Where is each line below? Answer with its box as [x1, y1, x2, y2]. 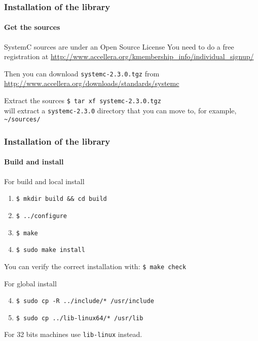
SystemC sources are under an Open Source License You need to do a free [4, 41, 234, 52]
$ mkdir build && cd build [16, 195, 107, 203]
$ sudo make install [16, 246, 85, 254]
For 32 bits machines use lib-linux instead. [4, 329, 142, 339]
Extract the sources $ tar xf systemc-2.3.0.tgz [4, 95, 161, 106]
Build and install [4, 156, 64, 167]
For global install [4, 278, 57, 288]
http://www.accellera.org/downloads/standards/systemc [4, 78, 179, 89]
